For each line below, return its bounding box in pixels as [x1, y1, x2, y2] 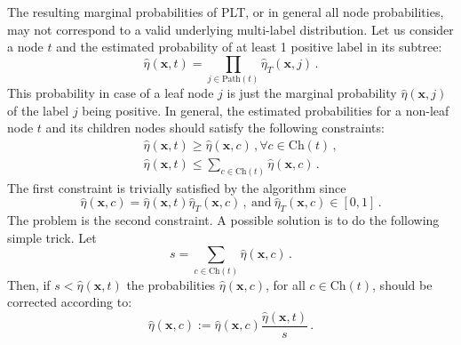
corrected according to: [7, 293, 132, 311]
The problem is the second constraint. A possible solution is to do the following [7, 211, 440, 229]
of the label [7, 100, 69, 119]
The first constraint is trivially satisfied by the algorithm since [7, 178, 346, 197]
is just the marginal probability [227, 84, 397, 102]
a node [7, 37, 44, 56]
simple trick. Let [7, 228, 97, 246]
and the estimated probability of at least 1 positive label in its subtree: [56, 37, 442, 56]
